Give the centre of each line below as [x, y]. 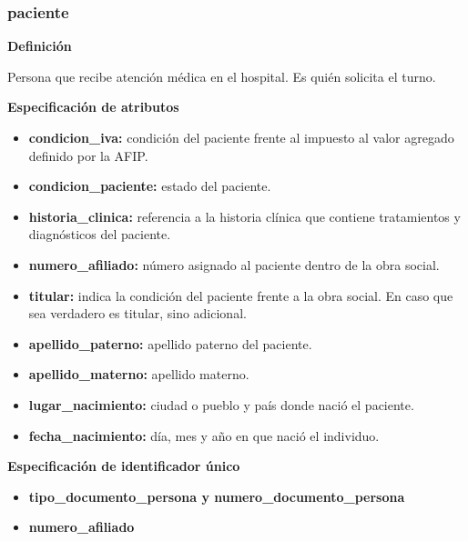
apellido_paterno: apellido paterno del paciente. [170, 343]
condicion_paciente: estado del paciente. [150, 186]
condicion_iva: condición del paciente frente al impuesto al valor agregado [241, 137]
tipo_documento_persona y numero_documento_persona [217, 496]
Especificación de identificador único [124, 466]
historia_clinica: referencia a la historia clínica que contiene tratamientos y [244, 216]
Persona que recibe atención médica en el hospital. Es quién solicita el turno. [222, 76]
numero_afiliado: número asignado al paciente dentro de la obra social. [234, 264]
